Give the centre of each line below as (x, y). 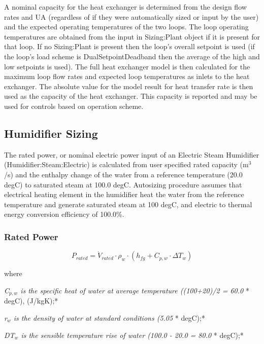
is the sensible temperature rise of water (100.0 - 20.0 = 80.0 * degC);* (132, 335)
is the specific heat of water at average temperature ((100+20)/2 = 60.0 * (135, 290)
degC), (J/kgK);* (31, 301)
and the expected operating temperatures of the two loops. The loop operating (126, 27)
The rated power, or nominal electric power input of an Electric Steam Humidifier (132, 154)
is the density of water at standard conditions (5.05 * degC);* (109, 317)
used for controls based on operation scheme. (74, 106)
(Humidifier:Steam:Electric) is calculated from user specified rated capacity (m (126, 164)
